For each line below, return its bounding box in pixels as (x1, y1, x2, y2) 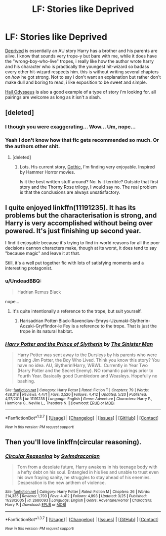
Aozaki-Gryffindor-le (19, 323, 62, 329)
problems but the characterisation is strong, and (5, 211, 157, 219)
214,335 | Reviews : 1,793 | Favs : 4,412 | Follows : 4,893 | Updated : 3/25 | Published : (5, 494, 147, 499)
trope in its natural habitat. (19, 328, 73, 334)
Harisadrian (19, 318, 43, 323)
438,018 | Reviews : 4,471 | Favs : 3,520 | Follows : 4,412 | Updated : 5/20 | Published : (5, 392, 147, 397)
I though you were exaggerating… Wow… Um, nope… (5, 123, 136, 130)
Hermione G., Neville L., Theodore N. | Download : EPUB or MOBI (5, 400, 115, 406)
